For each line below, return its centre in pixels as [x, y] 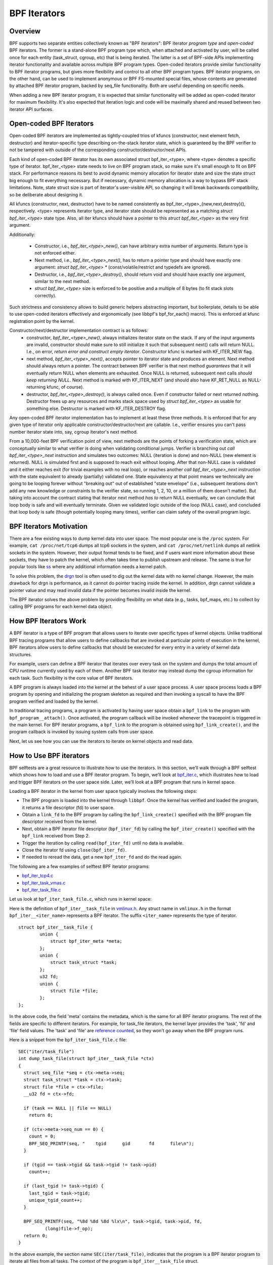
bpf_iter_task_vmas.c [44, 882]
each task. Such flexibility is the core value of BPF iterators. [71, 678]
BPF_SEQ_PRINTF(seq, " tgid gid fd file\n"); [111, 1143]
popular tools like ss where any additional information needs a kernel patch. [88, 567]
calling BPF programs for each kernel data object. [61, 607]
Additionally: [22, 234]
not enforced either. [55, 253]
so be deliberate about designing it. [46, 194]
